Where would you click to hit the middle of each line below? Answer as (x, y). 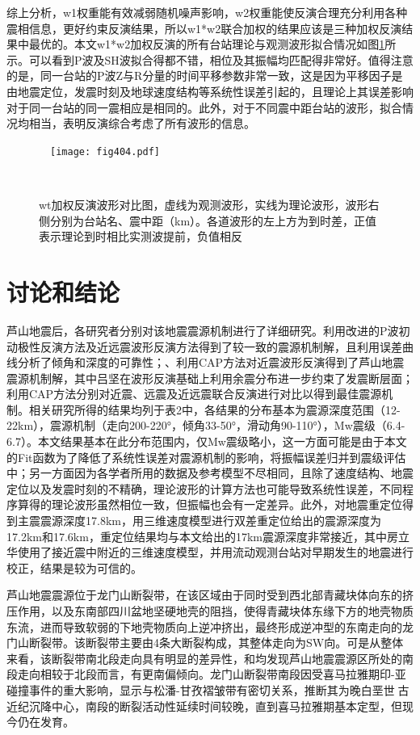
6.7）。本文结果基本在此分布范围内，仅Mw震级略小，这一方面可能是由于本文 (207, 441)
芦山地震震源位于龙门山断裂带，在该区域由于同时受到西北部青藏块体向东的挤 (210, 595)
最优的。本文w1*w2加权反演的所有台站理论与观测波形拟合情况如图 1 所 (212, 44)
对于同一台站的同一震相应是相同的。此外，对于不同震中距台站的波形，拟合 (204, 107)
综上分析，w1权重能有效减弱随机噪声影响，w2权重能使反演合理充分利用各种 (207, 12)
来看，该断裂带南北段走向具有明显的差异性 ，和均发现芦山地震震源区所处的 (204, 658)
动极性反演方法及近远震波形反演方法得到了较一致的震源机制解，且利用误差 (204, 346)
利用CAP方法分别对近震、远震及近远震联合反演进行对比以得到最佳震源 (194, 394)
